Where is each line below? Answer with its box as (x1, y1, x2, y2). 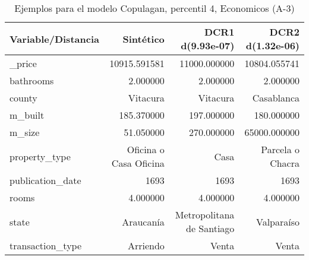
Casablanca (252, 91, 299, 104)
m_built (10, 108, 45, 122)
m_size (10, 125, 40, 139)
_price (10, 56, 37, 70)
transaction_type (10, 239, 82, 252)
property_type (10, 149, 71, 163)
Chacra (270, 156, 299, 170)
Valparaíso (256, 214, 299, 229)
